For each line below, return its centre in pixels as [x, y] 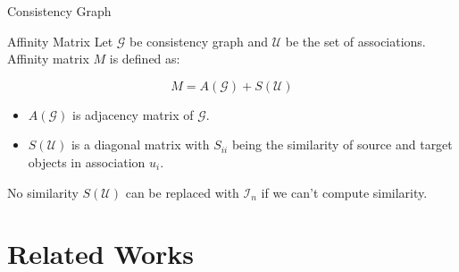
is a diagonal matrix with [140, 144]
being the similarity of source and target [342, 144]
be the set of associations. [355, 41]
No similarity [43, 192]
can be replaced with [182, 192]
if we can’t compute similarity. [344, 192]
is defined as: [145, 59]
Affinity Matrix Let [60, 41]
